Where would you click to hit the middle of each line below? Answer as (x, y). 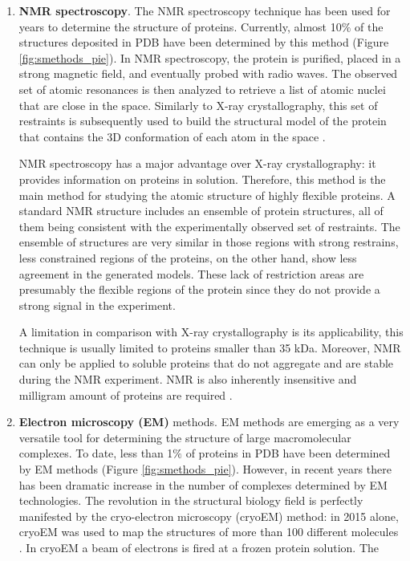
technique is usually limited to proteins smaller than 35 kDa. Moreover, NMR (210, 347)
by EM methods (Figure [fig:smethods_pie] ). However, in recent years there (205, 469)
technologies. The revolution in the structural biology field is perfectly (191, 500)
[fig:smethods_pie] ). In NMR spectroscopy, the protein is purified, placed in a (210, 57)
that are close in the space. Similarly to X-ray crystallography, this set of (198, 105)
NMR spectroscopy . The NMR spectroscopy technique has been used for (205, 10)
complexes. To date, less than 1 (96, 453)
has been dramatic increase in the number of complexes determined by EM (203, 484)
